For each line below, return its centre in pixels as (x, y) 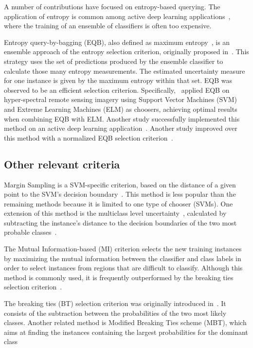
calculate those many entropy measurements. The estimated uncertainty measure (125, 71)
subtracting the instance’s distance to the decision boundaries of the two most (120, 222)
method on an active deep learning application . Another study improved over (121, 128)
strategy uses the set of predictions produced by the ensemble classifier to (114, 61)
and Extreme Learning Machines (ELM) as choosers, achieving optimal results (121, 109)
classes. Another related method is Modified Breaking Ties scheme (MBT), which (125, 322)
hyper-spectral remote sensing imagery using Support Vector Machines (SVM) (120, 99)
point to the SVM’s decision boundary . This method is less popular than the (120, 194)
